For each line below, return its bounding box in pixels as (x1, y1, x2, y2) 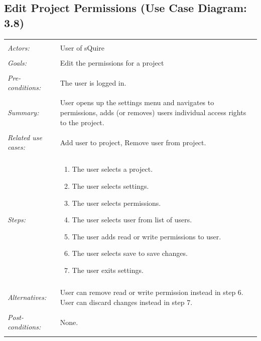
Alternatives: (8, 291, 47, 302)
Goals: (8, 57, 27, 68)
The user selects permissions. (72, 197, 161, 208)
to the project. (60, 117, 104, 127)
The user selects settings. (72, 181, 149, 191)
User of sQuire (60, 42, 104, 53)
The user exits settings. (72, 265, 144, 275)
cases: (8, 142, 26, 152)
